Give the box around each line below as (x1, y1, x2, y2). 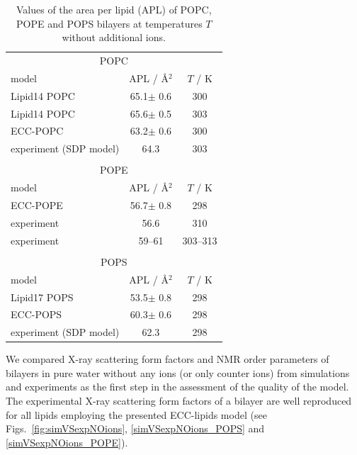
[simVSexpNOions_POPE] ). (6, 434, 128, 449)
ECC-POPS (11, 307, 62, 322)
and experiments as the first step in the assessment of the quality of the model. (6, 379, 349, 394)
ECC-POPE (11, 198, 63, 213)
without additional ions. (62, 30, 166, 45)
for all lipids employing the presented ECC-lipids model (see (6, 407, 267, 422)
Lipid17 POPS (11, 289, 74, 304)
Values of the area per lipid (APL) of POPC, (16, 2, 212, 16)
